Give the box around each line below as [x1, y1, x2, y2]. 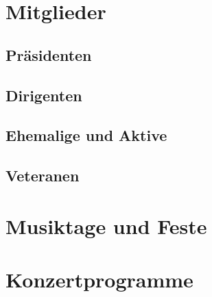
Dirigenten [5, 84, 82, 105]
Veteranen [5, 165, 80, 186]
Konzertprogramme [5, 266, 193, 294]
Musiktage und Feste [5, 211, 207, 240]
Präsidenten [5, 44, 92, 65]
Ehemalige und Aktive [5, 125, 167, 146]
